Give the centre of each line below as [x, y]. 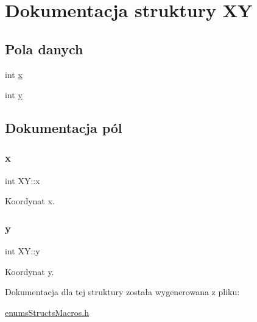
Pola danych [44, 48]
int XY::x [23, 180]
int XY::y [23, 251]
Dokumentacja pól [64, 128]
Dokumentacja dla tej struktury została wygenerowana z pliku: [122, 292]
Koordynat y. [30, 271]
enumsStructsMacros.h [47, 312]
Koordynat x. [30, 201]
